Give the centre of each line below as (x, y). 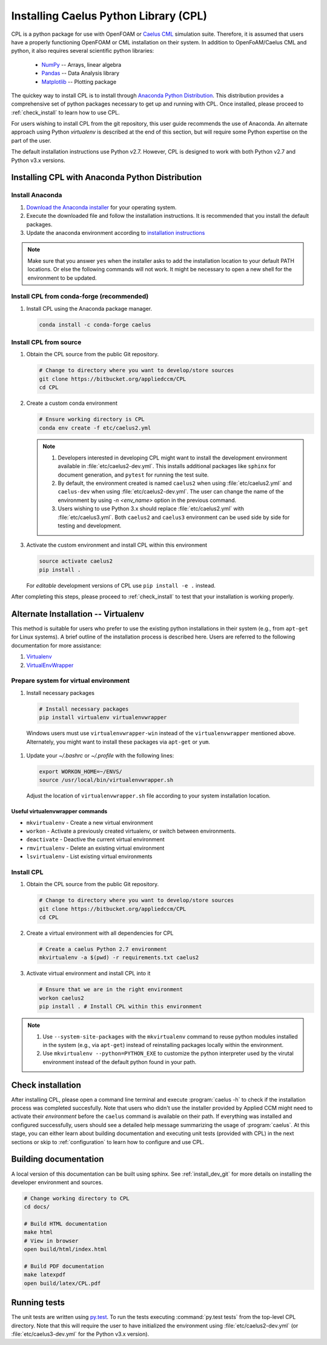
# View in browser (51, 1241)
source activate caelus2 (76, 561)
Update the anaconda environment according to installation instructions (116, 232)
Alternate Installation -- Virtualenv (78, 614)
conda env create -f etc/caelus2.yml (95, 428)
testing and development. (90, 526)
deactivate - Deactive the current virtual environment (95, 839)
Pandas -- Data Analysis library (81, 73)
